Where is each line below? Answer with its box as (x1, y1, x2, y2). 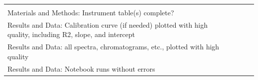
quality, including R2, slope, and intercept (7, 29, 135, 40)
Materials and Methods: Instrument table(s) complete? (7, 7, 174, 17)
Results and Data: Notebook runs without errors (7, 63, 155, 74)
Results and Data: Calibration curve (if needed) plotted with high (7, 19, 208, 30)
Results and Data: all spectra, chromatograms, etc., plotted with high (7, 41, 219, 52)
